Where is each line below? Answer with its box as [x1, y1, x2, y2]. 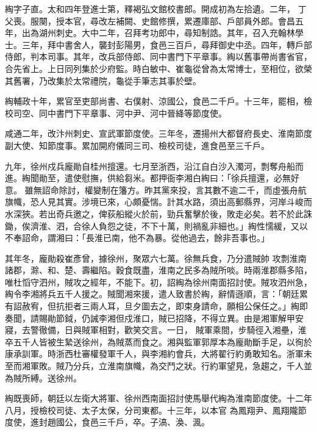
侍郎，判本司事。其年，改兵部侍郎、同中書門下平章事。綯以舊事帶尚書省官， [5, 50, 312, 63]
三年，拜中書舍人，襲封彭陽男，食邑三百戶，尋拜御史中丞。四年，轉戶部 [21, 38, 312, 51]
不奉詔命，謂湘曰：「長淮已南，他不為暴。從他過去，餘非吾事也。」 [5, 231, 269, 244]
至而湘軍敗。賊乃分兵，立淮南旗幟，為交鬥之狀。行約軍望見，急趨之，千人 [5, 359, 304, 372]
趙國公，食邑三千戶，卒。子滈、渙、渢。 [47, 416, 210, 428]
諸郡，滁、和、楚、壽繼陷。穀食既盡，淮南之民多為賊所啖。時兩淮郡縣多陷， [5, 264, 312, 276]
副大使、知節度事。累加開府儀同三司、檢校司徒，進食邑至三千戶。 [5, 139, 269, 151]
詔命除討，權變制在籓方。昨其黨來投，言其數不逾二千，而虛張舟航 [41, 183, 307, 196]
